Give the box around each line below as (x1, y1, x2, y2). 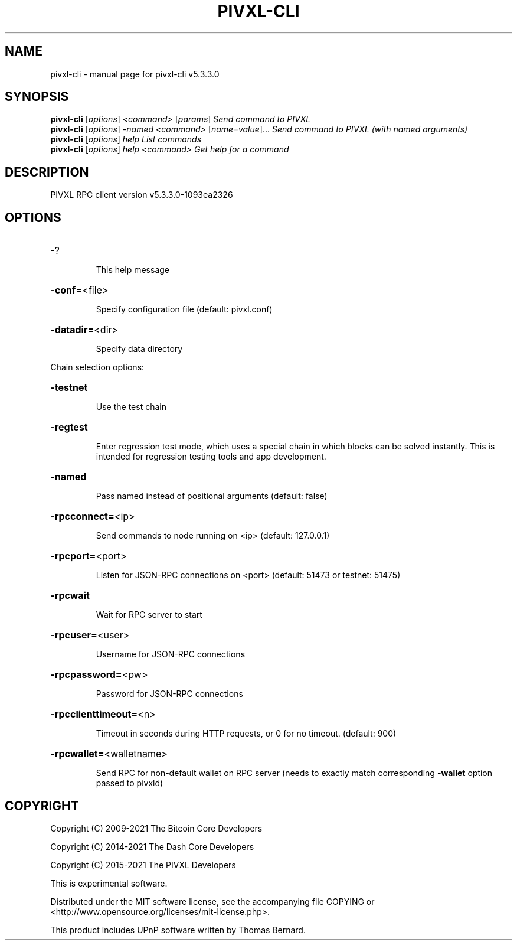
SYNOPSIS (5, 89, 69, 105)
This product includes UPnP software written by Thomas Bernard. (50, 924, 306, 935)
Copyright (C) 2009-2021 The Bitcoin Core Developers (50, 823, 263, 833)
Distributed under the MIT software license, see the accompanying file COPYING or (50, 896, 375, 907)
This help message (96, 265, 169, 275)
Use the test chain (96, 402, 166, 412)
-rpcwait (50, 589, 90, 602)
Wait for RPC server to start (96, 610, 202, 620)
